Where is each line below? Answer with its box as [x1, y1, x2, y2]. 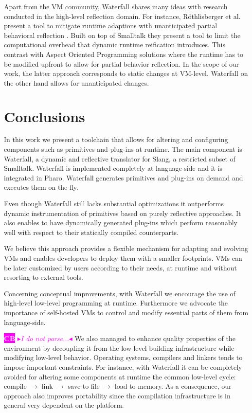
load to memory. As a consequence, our [114, 381, 232, 391]
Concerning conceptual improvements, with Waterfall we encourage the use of [4, 288, 235, 298]
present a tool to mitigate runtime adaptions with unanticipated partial [4, 20, 217, 31]
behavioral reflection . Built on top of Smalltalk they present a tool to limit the [4, 30, 241, 40]
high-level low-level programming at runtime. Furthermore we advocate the [4, 298, 228, 308]
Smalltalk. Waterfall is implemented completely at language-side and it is [4, 163, 223, 173]
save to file [68, 381, 100, 391]
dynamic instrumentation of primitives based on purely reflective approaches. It [4, 208, 241, 218]
